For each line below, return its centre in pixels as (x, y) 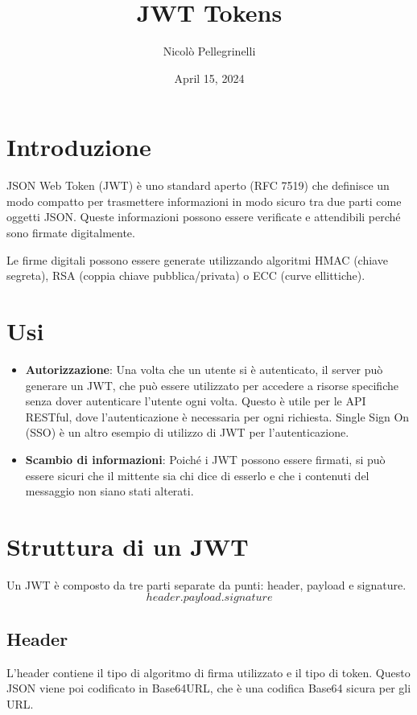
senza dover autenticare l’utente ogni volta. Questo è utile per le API (196, 401)
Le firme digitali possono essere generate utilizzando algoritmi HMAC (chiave (197, 259)
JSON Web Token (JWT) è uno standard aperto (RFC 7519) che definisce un (198, 185)
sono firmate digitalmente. (71, 233)
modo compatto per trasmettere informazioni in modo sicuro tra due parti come (204, 201)
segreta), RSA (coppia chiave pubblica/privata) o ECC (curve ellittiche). (186, 275)
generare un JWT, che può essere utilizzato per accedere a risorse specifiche (212, 385)
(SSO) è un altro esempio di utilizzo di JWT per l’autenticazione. (187, 432)
